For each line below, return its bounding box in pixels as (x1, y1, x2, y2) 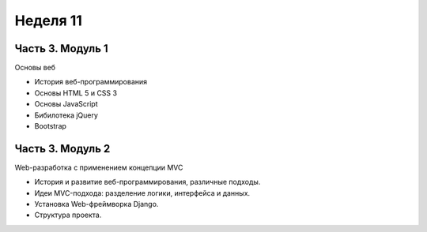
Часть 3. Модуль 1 (14, 42, 108, 55)
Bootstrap (34, 122, 67, 131)
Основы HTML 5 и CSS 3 (34, 88, 118, 98)
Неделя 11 (14, 12, 83, 29)
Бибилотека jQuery (34, 110, 99, 120)
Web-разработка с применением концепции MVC (14, 163, 183, 172)
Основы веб (14, 63, 55, 73)
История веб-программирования (34, 77, 148, 87)
